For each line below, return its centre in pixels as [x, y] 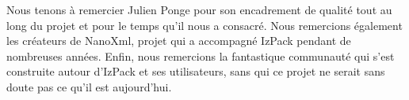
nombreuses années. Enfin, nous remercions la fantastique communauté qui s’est [201, 56]
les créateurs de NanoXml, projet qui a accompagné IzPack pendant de [179, 41]
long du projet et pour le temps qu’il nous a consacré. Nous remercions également [204, 25]
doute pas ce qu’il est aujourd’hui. [89, 86]
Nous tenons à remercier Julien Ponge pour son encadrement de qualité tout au [199, 9]
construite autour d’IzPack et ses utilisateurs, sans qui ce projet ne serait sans [196, 71]
